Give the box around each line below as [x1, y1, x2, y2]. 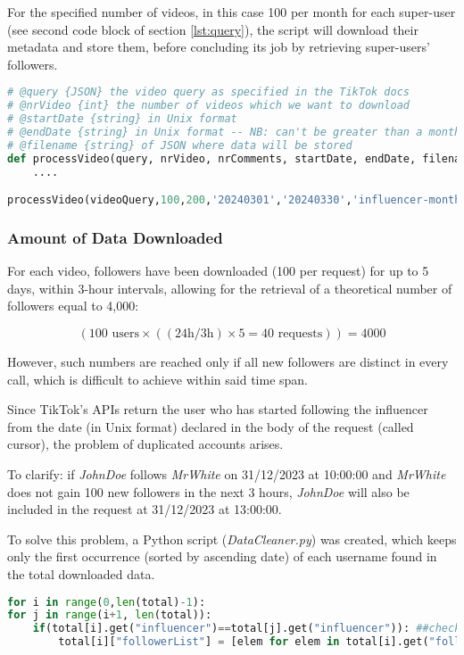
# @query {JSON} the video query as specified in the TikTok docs [7, 86, 410, 99]
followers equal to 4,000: [7, 296, 139, 315]
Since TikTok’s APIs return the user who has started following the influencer [7, 400, 428, 419]
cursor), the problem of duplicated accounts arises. [7, 435, 284, 453]
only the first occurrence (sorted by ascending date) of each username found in [7, 547, 437, 566]
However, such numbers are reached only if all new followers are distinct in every [7, 352, 449, 371]
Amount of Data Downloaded [7, 226, 223, 248]
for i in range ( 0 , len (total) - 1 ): [7, 595, 206, 609]
